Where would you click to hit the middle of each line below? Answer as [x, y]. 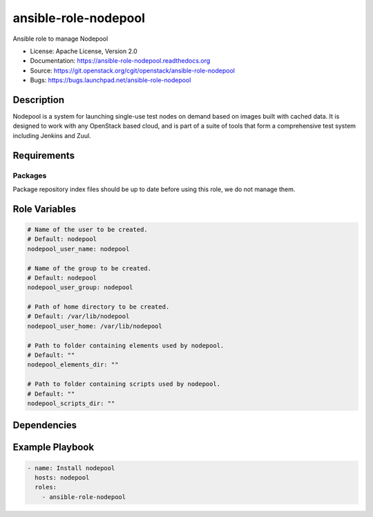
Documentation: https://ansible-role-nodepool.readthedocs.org [120, 61]
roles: [46, 487]
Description [39, 100]
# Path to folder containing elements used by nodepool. [126, 345]
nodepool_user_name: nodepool [78, 249]
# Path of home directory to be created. [98, 307]
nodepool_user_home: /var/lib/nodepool [95, 326]
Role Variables [44, 209]
